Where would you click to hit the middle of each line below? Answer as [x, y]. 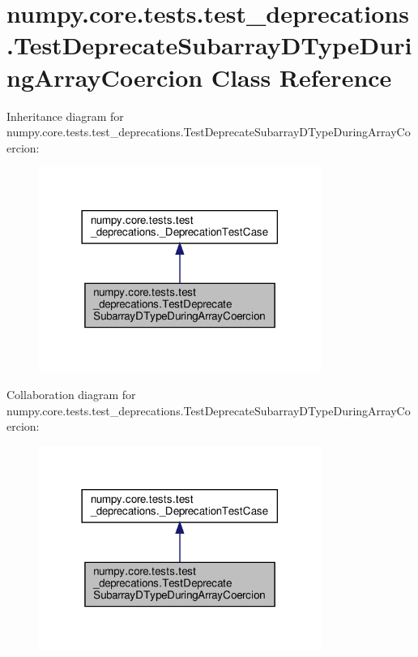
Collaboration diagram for [71, 394]
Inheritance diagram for [65, 116]
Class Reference [301, 77]
